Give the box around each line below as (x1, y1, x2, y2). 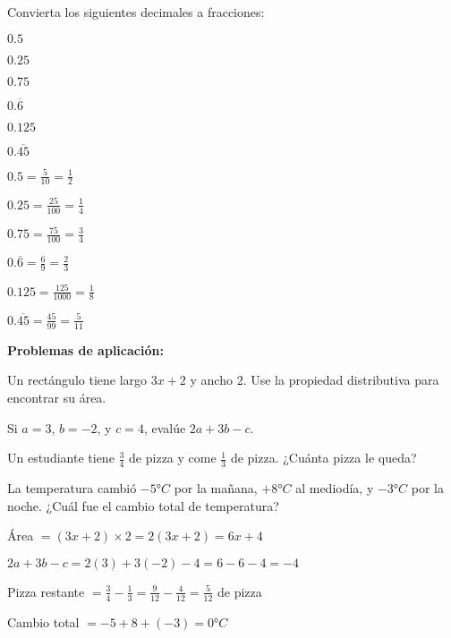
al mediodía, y (295, 479, 374, 497)
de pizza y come (129, 448, 217, 467)
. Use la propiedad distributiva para (243, 370, 439, 389)
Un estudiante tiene (7, 448, 115, 467)
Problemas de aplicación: (7, 340, 164, 359)
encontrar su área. (7, 387, 106, 406)
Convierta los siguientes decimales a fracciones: (7, 3, 265, 21)
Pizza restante (7, 582, 85, 600)
